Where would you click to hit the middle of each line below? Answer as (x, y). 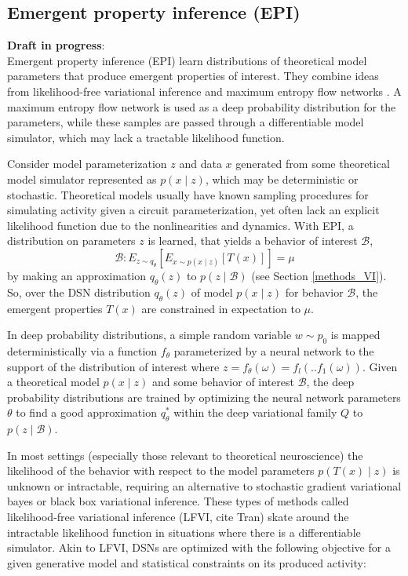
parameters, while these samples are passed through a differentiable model (186, 122)
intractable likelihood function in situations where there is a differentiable (184, 532)
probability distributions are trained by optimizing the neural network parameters (204, 397)
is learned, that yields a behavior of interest (253, 241)
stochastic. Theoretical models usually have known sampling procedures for (188, 194)
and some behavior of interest (223, 382)
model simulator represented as (82, 179)
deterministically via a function (82, 350)
